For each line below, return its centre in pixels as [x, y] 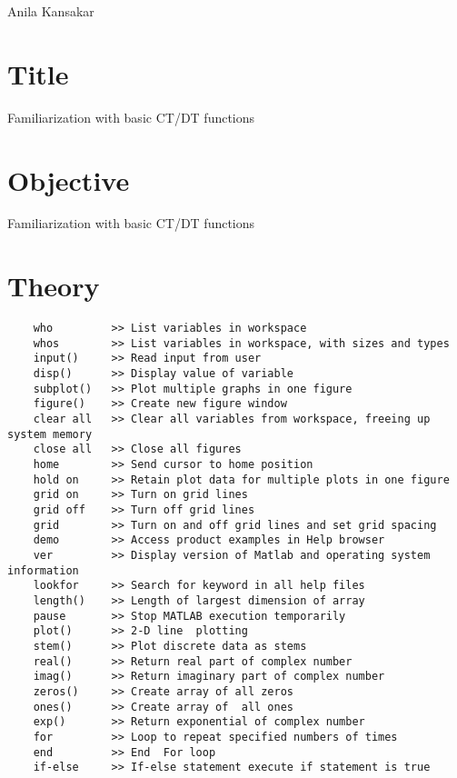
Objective [69, 180]
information [43, 570]
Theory [54, 286]
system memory [50, 434]
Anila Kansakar [51, 11]
